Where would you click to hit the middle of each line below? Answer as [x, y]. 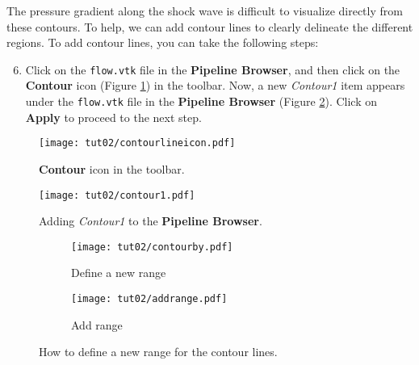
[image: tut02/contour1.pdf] [117, 195]
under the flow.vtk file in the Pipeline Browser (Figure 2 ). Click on [201, 101]
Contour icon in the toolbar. [112, 168]
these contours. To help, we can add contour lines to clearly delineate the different [210, 26]
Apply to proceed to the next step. [113, 117]
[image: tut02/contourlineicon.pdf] [137, 143]
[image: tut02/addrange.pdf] [149, 299]
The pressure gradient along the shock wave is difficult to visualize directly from [205, 10]
